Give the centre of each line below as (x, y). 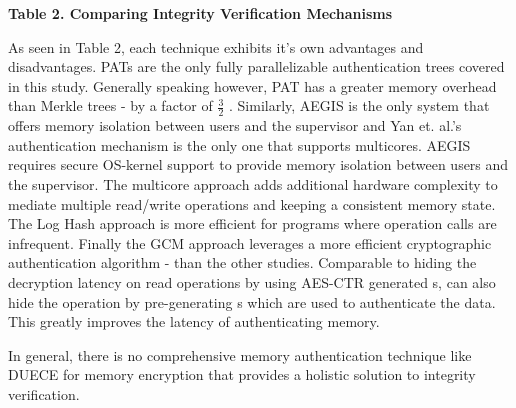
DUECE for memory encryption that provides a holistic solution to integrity (242, 374)
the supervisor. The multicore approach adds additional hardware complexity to (253, 183)
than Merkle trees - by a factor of (110, 105)
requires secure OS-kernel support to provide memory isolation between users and (258, 164)
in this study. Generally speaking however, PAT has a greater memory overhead (252, 85)
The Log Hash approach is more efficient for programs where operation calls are (252, 223)
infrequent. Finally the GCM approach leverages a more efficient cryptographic (250, 242)
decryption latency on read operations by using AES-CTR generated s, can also (252, 281)
